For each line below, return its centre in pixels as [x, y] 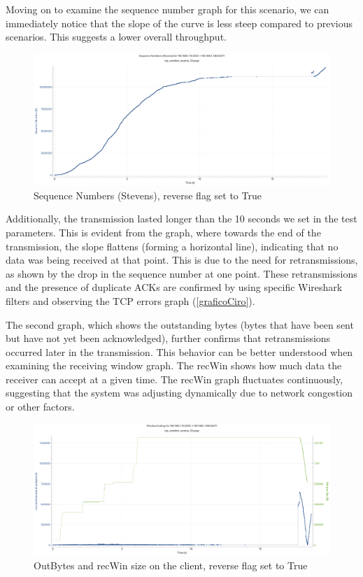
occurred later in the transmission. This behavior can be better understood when [179, 351]
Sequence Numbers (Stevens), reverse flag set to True [148, 195]
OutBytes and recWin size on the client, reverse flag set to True [171, 565]
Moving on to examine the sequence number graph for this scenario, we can [168, 9]
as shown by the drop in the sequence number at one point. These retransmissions [181, 273]
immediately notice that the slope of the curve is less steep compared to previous [179, 23]
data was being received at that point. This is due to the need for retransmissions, [182, 260]
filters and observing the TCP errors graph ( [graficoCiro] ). [130, 300]
